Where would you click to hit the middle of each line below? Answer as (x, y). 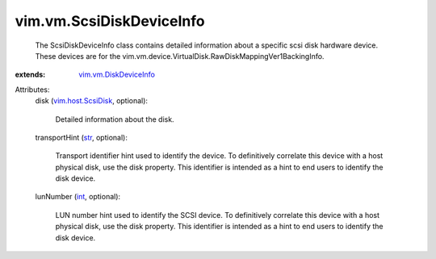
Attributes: (32, 90)
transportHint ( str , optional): (82, 137)
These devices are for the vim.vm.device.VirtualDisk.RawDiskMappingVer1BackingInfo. (180, 56)
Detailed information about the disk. (115, 119)
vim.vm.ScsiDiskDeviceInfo (110, 21)
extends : (30, 75)
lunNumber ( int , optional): (78, 197)
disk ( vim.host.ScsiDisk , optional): (92, 101)
